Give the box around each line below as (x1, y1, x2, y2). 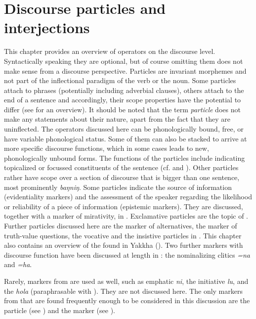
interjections (4, 17, 90, 38)
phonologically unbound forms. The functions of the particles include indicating (4, 152, 245, 163)
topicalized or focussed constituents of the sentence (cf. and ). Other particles (4, 162, 239, 173)
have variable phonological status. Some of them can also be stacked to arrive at (4, 133, 247, 143)
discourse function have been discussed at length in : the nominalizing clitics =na (4, 249, 250, 260)
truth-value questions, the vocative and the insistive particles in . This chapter (4, 230, 242, 240)
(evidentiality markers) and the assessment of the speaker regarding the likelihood (4, 191, 252, 202)
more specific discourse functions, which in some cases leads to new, (4, 143, 209, 153)
